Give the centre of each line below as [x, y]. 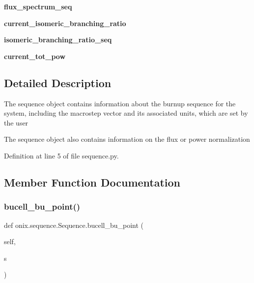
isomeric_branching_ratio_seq [58, 40]
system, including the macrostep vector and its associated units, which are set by [126, 113]
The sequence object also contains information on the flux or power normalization [127, 139]
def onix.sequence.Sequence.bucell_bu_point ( [74, 225]
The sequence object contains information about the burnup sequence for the [120, 103]
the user [16, 122]
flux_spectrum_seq [38, 6]
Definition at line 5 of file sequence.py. [61, 155]
